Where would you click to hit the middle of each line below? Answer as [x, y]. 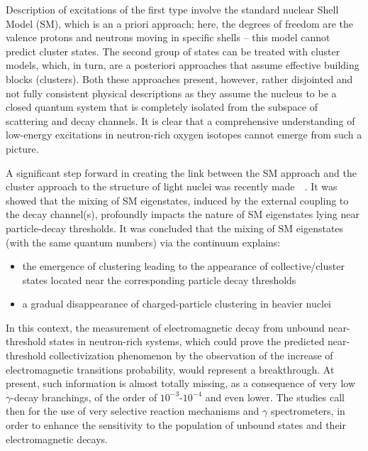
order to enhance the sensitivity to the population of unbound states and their [176, 425]
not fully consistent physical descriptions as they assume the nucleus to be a [171, 93]
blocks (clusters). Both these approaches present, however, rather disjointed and [179, 78]
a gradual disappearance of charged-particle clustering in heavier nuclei [177, 304]
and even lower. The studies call [275, 397]
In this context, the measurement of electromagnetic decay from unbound [165, 327]
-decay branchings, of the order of [84, 397]
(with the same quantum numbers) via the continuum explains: [143, 242]
